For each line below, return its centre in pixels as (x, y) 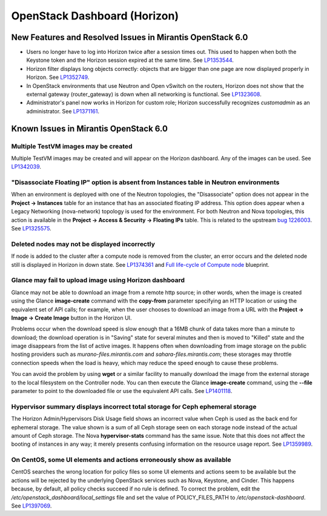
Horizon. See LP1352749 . (58, 77)
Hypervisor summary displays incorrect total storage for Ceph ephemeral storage (134, 406)
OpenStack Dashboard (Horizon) (95, 16)
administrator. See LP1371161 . (63, 111)
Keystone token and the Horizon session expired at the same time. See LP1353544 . (130, 60)
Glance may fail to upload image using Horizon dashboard (98, 280)
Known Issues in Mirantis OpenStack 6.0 (89, 128)
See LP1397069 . (31, 506)
